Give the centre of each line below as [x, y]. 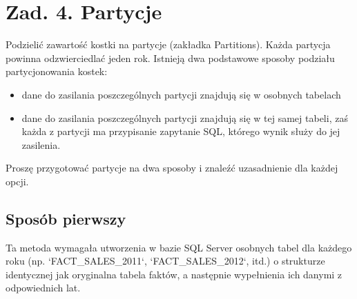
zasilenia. [41, 144]
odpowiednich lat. [43, 288]
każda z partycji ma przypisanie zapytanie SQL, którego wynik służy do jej [181, 131]
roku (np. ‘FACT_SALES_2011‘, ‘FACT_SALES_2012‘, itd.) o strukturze [165, 261]
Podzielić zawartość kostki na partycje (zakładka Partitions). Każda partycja [168, 44]
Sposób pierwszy [66, 218]
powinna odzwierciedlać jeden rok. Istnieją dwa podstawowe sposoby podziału [170, 58]
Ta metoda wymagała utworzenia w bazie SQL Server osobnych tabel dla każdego [179, 247]
